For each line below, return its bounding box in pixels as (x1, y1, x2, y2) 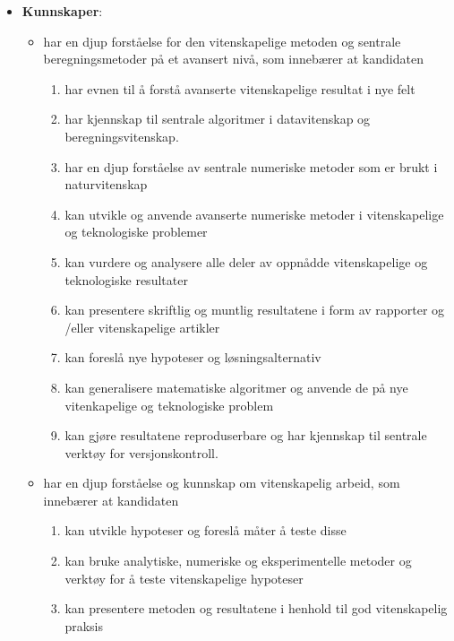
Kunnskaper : (21, 2, 103, 20)
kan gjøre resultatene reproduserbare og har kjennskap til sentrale (64, 426, 427, 445)
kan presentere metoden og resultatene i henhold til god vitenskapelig (64, 599, 448, 618)
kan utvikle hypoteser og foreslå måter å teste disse (64, 521, 347, 540)
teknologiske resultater (64, 270, 188, 289)
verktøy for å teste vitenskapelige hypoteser (64, 568, 304, 587)
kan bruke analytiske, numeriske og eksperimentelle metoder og (64, 551, 412, 570)
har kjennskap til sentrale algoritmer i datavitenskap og (64, 109, 371, 128)
